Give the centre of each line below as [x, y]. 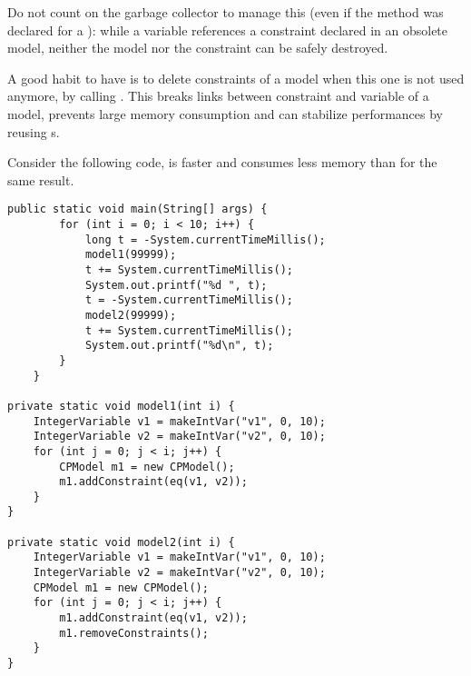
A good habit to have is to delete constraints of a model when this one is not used [236, 78]
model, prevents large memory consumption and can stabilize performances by [225, 113]
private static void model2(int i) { [121, 542]
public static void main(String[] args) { [137, 209]
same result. [41, 179]
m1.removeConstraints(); [134, 633]
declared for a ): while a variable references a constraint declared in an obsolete [228, 30]
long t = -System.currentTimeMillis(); [205, 239]
